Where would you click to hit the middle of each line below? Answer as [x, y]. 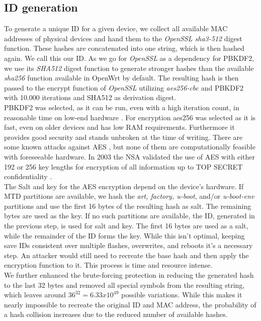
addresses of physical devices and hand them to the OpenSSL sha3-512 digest [123, 38]
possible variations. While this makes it [182, 295]
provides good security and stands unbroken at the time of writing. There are [123, 137]
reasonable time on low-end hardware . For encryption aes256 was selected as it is [130, 117]
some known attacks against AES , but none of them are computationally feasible [130, 147]
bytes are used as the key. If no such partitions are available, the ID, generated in [129, 216]
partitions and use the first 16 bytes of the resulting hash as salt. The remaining [128, 206]
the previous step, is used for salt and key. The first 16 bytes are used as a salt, [126, 226]
